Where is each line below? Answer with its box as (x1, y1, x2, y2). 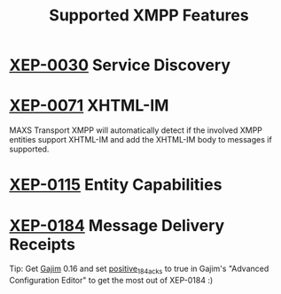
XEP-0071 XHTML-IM (9, 96, 169, 116)
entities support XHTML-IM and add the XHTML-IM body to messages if (9, 135, 272, 145)
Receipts (9, 234, 75, 254)
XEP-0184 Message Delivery (9, 215, 225, 236)
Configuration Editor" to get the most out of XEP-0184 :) (9, 275, 214, 286)
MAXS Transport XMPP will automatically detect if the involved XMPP (9, 125, 263, 135)
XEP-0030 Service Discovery (9, 55, 230, 75)
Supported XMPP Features (48, 5, 250, 26)
